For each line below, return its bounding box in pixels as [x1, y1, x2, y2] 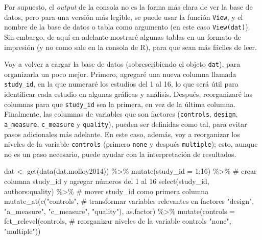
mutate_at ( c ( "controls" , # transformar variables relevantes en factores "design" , [4, 196, 254, 206]
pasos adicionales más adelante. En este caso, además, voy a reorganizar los [4, 128, 240, 139]
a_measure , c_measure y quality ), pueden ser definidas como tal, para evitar [4, 118, 247, 129]
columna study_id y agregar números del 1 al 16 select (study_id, [4, 176, 209, 186]
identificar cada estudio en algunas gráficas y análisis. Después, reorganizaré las [4, 89, 252, 99]
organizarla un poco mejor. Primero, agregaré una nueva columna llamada [4, 68, 236, 79]
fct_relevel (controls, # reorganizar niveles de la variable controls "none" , [4, 216, 231, 226]
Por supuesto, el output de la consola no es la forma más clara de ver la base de [4, 2, 253, 12]
